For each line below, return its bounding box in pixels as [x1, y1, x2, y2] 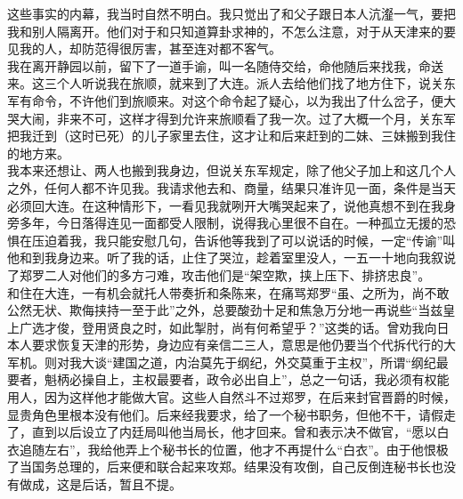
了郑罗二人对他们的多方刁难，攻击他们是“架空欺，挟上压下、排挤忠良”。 [7, 265, 431, 284]
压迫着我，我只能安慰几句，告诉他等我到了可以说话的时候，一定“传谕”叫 [31, 230, 456, 249]
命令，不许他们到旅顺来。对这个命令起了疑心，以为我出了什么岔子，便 [31, 91, 443, 109]
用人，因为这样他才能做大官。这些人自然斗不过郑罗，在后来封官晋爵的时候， [7, 388, 456, 406]
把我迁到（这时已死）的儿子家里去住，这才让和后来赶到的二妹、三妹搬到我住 [7, 126, 456, 145]
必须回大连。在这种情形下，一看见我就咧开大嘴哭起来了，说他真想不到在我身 [7, 196, 456, 214]
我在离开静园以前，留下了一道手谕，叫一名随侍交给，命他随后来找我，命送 [7, 56, 443, 75]
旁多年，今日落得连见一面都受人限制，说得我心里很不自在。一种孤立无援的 [7, 213, 443, 232]
